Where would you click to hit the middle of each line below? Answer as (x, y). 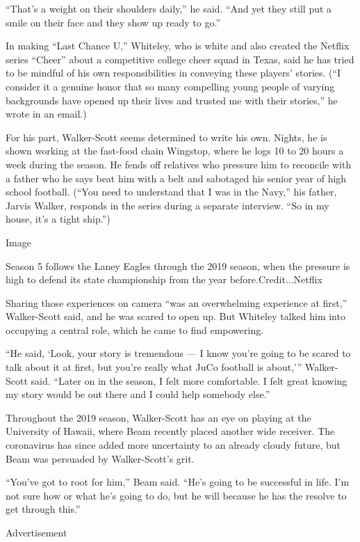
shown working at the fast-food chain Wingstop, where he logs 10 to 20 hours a (175, 151)
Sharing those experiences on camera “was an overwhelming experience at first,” (177, 302)
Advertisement (36, 532)
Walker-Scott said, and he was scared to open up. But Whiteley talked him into (175, 316)
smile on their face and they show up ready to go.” (113, 22)
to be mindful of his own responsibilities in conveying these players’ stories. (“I (173, 73)
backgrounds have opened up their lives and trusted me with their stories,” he (172, 100)
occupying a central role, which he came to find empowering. (135, 329)
